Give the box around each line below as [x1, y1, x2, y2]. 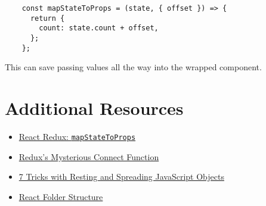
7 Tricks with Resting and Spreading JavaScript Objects [18, 170, 224, 183]
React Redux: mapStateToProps [18, 130, 136, 142]
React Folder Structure [18, 190, 103, 202]
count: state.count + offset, [39, 24, 159, 33]
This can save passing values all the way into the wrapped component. [5, 61, 262, 73]
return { [30, 14, 65, 23]
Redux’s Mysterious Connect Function [18, 150, 159, 163]
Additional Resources [5, 96, 184, 120]
